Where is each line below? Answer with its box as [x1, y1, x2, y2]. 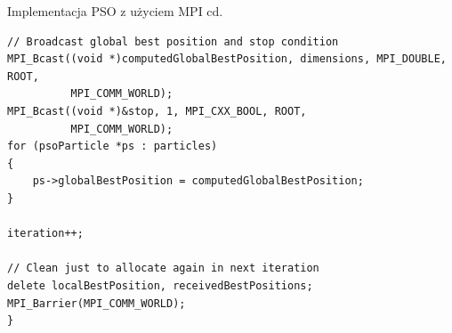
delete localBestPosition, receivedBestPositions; [7, 279, 313, 292]
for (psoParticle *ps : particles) [7, 140, 218, 153]
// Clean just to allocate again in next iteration [7, 262, 319, 275]
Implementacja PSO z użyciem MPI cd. [7, 2, 223, 20]
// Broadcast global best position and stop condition [7, 35, 339, 48]
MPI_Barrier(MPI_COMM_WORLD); [7, 296, 186, 310]
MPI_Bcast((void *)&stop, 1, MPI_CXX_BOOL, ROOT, [7, 104, 307, 118]
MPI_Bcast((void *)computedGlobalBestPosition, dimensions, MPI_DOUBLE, [7, 53, 447, 66]
